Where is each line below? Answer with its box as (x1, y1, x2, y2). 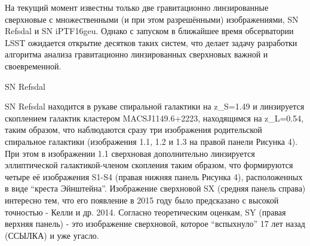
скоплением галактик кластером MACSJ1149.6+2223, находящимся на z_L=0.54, (5, 111, 304, 124)
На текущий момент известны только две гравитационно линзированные (5, 1, 269, 13)
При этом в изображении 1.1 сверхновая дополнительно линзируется (5, 147, 255, 159)
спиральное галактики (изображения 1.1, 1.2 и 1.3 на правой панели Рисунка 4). (5, 135, 298, 147)
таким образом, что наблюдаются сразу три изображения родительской (5, 123, 262, 136)
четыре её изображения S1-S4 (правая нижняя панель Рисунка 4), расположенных (5, 170, 303, 183)
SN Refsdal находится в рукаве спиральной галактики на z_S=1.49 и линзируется (5, 100, 305, 113)
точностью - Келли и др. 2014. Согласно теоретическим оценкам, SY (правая (5, 205, 286, 218)
